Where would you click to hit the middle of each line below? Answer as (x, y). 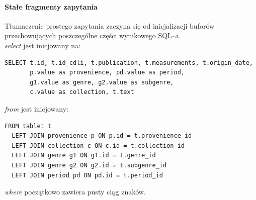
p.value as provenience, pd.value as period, (107, 73)
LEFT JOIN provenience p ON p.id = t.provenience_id (102, 136)
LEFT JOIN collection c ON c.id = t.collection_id (98, 145)
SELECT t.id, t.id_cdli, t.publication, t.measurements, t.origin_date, (129, 63)
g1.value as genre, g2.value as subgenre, (102, 82)
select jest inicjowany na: (42, 45)
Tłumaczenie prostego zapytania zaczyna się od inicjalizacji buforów (110, 25)
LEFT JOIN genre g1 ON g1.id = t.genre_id (84, 156)
